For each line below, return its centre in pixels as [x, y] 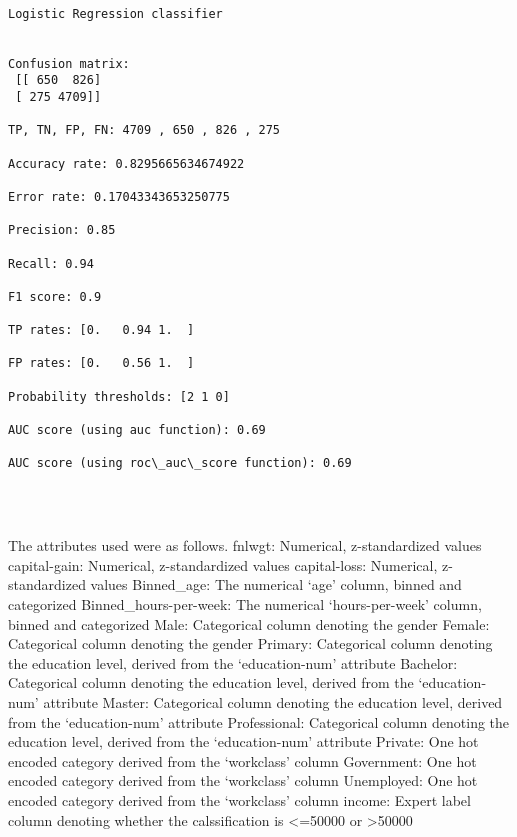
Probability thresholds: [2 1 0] [119, 396]
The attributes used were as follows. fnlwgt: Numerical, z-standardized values [245, 545]
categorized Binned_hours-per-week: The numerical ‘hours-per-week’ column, [245, 604]
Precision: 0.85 [62, 230]
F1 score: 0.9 [55, 296]
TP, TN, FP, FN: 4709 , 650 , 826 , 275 [144, 130]
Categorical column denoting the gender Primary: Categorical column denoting [250, 643]
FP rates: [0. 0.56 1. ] [101, 363]
